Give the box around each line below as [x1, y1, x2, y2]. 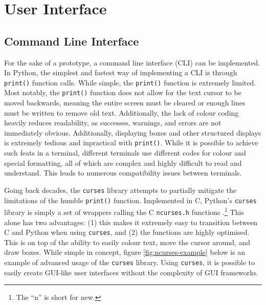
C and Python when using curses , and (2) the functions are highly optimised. [4, 227, 250, 237]
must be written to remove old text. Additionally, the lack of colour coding [4, 107, 239, 118]
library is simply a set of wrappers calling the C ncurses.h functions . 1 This [4, 205, 244, 217]
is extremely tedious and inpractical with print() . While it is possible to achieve [4, 137, 258, 148]
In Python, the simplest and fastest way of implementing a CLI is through [4, 67, 237, 78]
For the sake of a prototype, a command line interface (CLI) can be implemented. [4, 57, 260, 68]
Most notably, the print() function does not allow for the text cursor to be [4, 87, 241, 98]
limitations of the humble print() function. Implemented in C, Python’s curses [4, 194, 257, 205]
